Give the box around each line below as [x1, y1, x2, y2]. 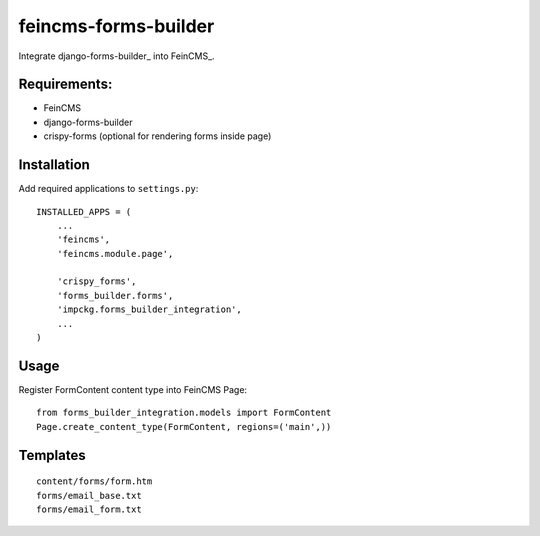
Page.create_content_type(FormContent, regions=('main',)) [36, 421, 332, 432]
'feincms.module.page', [56, 248, 174, 259]
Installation [18, 156, 90, 174]
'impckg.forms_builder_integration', [56, 304, 242, 315]
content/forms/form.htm [36, 476, 153, 487]
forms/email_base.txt [36, 490, 142, 501]
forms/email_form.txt [36, 503, 142, 515]
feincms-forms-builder [18, 15, 215, 37]
